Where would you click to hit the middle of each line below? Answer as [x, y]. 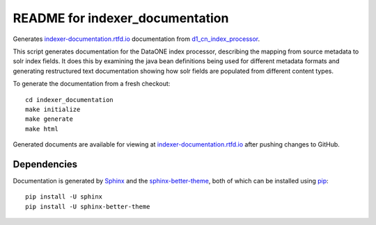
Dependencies [45, 164]
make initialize [53, 109]
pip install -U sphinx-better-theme [88, 206]
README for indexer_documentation [121, 18]
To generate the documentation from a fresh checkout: [92, 84]
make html [42, 129]
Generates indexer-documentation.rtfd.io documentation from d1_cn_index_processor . [136, 39]
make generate [49, 119]
